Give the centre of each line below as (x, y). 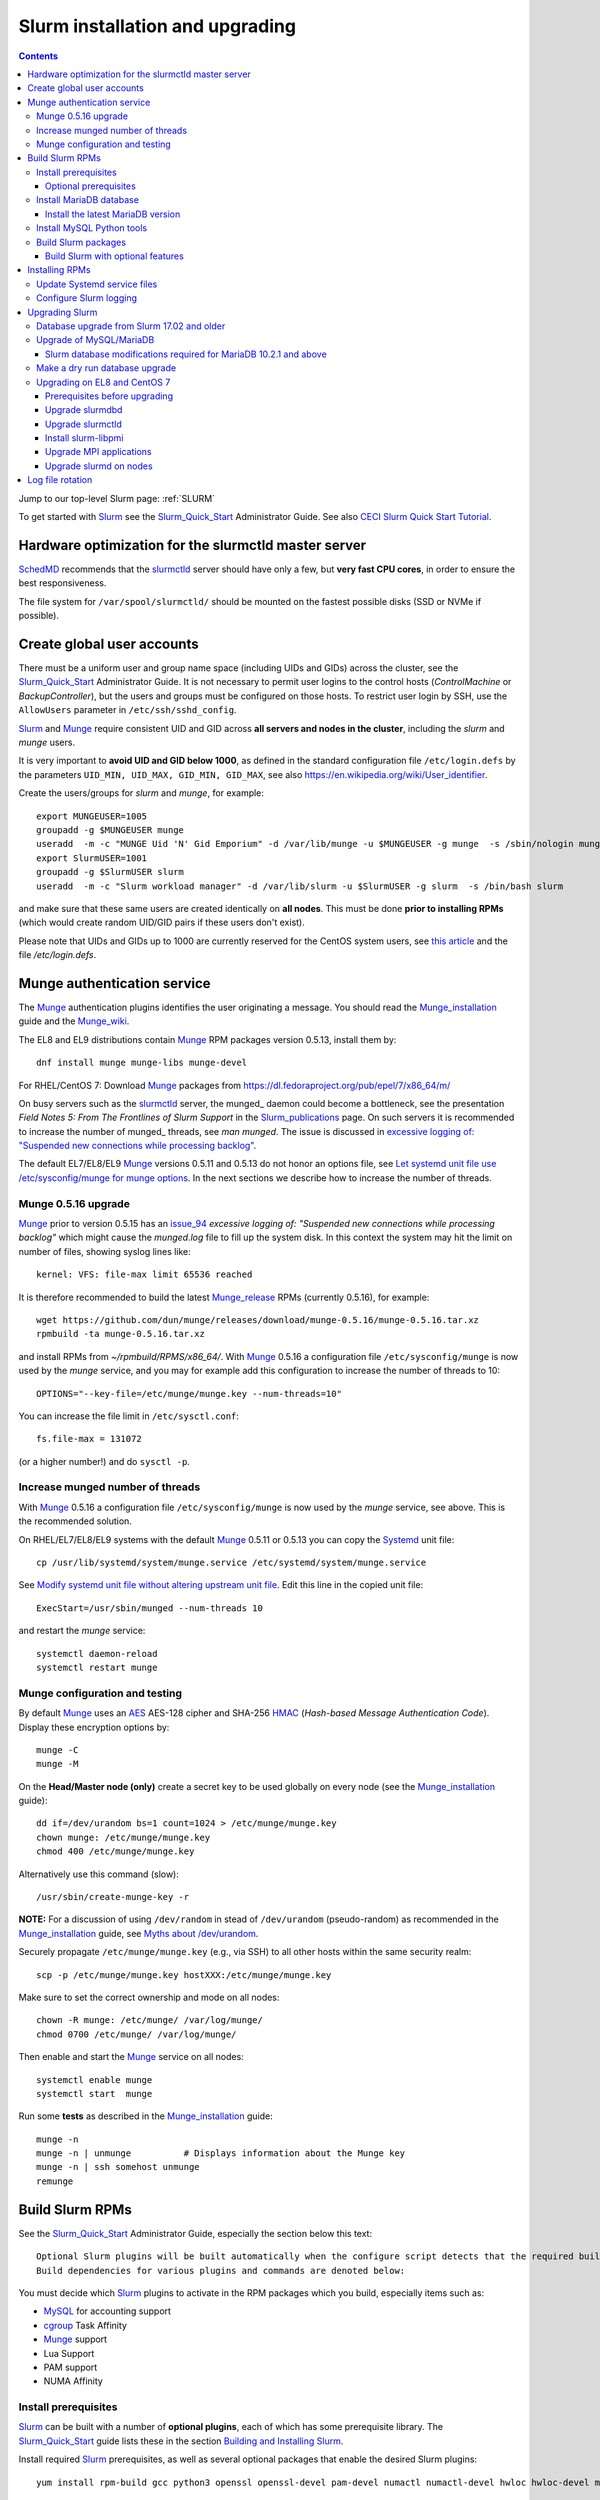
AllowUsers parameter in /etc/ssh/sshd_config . (127, 710)
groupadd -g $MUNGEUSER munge (110, 829)
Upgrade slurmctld (83, 424)
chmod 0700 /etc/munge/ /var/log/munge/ (136, 2034)
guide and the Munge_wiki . (74, 1021)
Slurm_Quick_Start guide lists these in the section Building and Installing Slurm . (181, 2441)
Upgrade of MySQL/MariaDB (95, 340)
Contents (38, 56)
